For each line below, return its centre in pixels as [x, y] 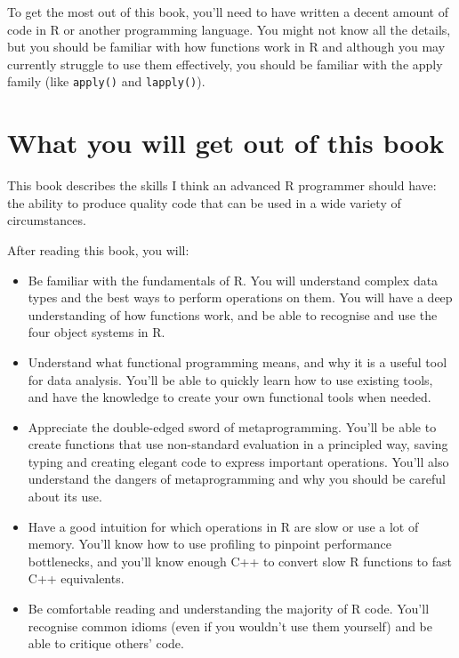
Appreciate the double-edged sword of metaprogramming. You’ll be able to [232, 426]
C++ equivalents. [76, 578]
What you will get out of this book [226, 143]
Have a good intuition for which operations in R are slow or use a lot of [223, 526]
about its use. [65, 497]
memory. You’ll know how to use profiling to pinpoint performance [210, 544]
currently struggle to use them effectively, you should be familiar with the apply [225, 64]
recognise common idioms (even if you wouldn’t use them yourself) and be [230, 626]
